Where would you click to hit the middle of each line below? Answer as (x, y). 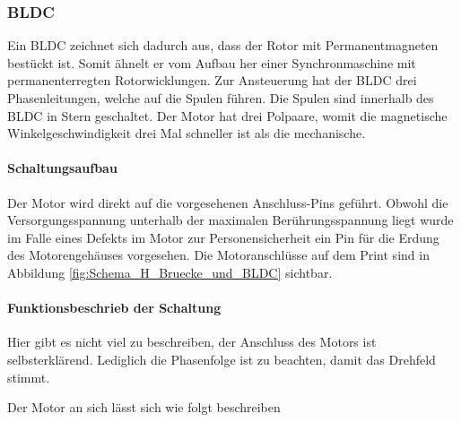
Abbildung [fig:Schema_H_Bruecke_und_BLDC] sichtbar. (170, 272)
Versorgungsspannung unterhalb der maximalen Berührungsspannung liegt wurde (230, 220)
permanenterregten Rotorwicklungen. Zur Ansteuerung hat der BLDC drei (212, 80)
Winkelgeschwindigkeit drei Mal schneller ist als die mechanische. (187, 133)
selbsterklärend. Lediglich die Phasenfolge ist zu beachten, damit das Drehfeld (222, 359)
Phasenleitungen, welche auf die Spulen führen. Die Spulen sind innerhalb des (221, 98)
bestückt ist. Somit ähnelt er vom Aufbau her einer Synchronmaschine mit (212, 62)
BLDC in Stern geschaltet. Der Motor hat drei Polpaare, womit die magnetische (227, 115)
